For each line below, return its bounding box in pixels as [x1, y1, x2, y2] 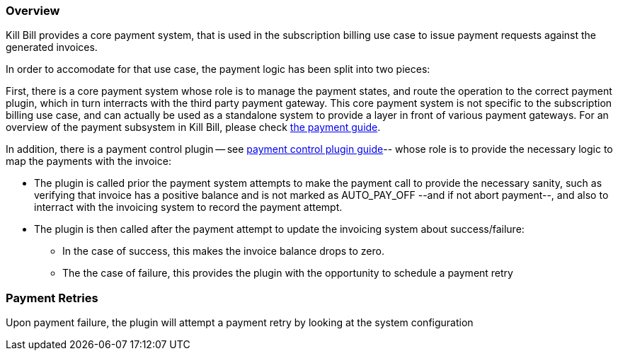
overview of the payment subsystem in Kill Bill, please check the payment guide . [6, 121, 381, 134]
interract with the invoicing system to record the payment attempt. [34, 201, 343, 214]
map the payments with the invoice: [6, 155, 171, 168]
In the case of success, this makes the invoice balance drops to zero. [62, 245, 384, 258]
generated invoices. [6, 41, 98, 54]
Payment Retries [6, 290, 98, 305]
